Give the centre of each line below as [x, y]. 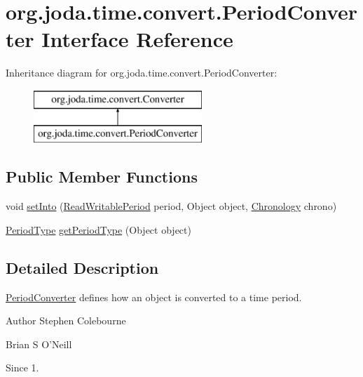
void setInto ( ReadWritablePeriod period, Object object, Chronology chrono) [171, 206]
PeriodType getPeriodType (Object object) [98, 229]
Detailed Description [82, 267]
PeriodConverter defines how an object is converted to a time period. [154, 297]
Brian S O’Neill [39, 344]
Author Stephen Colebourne [66, 320]
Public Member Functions [102, 177]
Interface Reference [137, 39]
